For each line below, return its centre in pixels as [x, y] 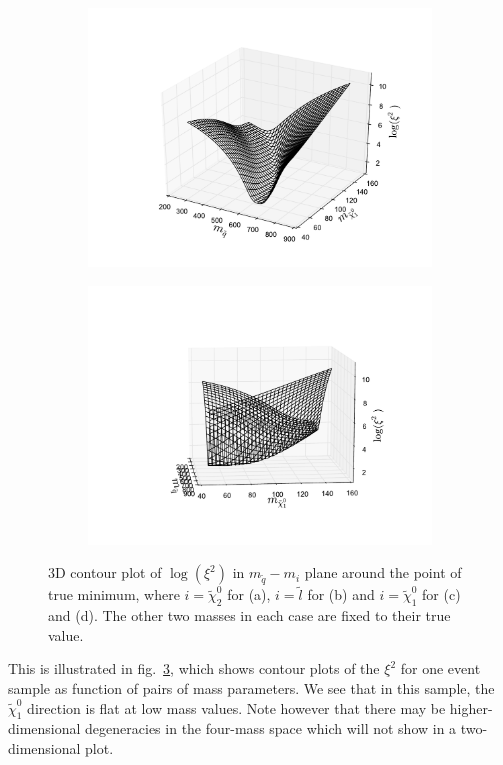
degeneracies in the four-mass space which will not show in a [271, 728]
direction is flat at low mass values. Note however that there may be [236, 707]
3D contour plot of [105, 572]
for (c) [441, 594]
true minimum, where [114, 594]
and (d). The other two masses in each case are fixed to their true [249, 615]
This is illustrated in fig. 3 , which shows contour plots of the [194, 668]
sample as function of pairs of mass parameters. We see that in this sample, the [251, 687]
